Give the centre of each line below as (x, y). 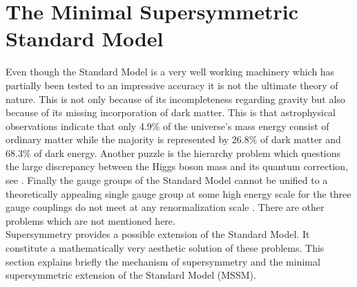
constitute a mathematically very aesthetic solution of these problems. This (165, 248)
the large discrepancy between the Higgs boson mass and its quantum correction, (177, 166)
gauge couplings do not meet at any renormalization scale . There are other (165, 207)
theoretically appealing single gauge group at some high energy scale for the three (178, 193)
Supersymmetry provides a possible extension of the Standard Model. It (158, 234)
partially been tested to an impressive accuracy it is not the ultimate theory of (172, 85)
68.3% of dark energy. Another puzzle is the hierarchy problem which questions (173, 152)
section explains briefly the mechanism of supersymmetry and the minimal (163, 261)
